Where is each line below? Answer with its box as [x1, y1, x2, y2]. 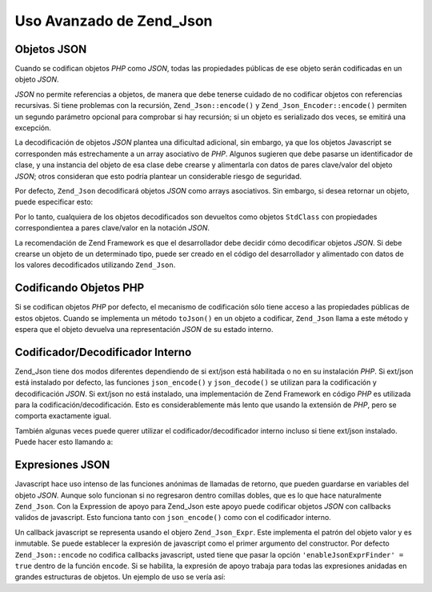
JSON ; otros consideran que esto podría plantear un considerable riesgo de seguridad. [14, 171, 302, 181]
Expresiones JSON [14, 458, 110, 472]
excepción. [14, 123, 51, 133]
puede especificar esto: [14, 197, 94, 207]
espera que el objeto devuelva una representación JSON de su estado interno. [14, 325, 274, 334]
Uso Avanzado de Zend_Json [14, 12, 213, 30]
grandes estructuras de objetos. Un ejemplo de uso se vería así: [14, 572, 226, 582]
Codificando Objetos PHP [14, 281, 145, 295]
